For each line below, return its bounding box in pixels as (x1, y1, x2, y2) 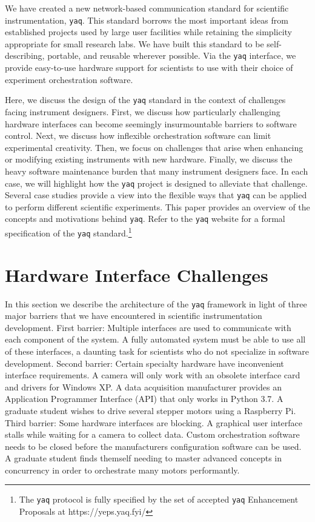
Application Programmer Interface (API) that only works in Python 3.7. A (5, 392, 283, 405)
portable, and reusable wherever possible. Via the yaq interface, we (47, 49, 296, 62)
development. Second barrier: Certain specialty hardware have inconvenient (5, 356, 284, 369)
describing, (5, 49, 45, 62)
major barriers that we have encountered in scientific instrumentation (5, 309, 262, 322)
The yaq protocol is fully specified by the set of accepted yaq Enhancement (19, 493, 299, 506)
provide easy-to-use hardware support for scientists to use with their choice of (5, 61, 293, 74)
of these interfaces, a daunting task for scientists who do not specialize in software (5, 344, 309, 357)
